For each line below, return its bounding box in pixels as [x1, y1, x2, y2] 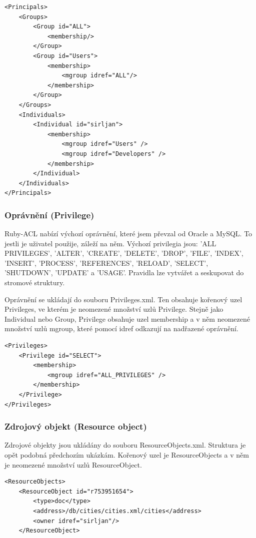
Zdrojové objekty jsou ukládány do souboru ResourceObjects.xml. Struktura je [4, 440, 246, 450]
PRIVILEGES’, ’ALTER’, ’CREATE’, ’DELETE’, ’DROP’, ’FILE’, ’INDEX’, [4, 248, 243, 258]
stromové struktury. [4, 277, 65, 288]
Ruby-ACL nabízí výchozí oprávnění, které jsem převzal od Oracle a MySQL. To [4, 228, 252, 239]
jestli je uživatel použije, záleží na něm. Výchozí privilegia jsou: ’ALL [4, 238, 216, 248]
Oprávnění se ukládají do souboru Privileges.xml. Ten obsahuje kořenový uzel [4, 294, 242, 304]
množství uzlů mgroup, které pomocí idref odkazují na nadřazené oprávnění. [4, 323, 238, 334]
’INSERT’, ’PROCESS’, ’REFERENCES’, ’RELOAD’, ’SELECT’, [4, 257, 208, 268]
